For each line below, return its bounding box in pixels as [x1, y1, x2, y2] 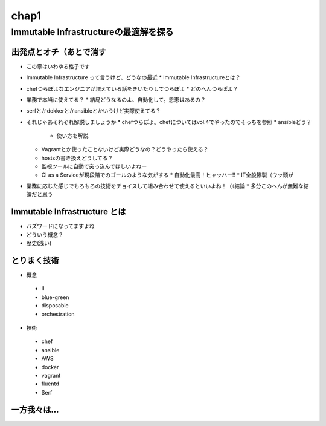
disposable [41, 302, 69, 309]
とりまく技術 [11, 255, 59, 266]
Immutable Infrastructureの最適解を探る [11, 27, 174, 38]
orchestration [41, 310, 75, 318]
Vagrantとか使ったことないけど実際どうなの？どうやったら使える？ [41, 146, 209, 153]
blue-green [41, 293, 69, 301]
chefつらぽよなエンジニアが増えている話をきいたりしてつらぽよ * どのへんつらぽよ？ [26, 85, 238, 92]
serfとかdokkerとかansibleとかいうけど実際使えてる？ [26, 107, 161, 114]
